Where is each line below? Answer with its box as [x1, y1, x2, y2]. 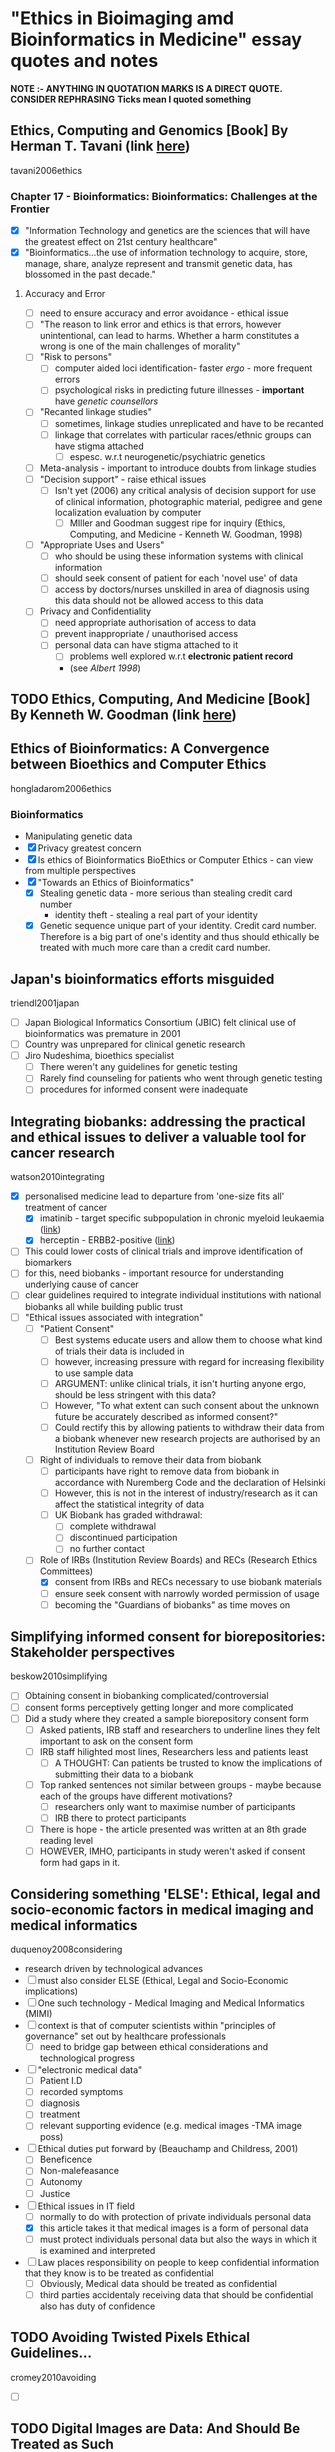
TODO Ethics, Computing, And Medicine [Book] [10, 690, 311, 707]
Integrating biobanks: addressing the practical [10, 1113, 306, 1130]
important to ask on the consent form [39, 1735, 194, 1747]
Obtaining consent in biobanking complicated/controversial [24, 1690, 269, 1702]
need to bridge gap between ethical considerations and [39, 2040, 269, 2052]
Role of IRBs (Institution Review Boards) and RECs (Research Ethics [39, 1554, 318, 1566]
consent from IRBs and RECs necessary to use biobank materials [54, 1576, 323, 1588]
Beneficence [39, 2153, 93, 2166]
